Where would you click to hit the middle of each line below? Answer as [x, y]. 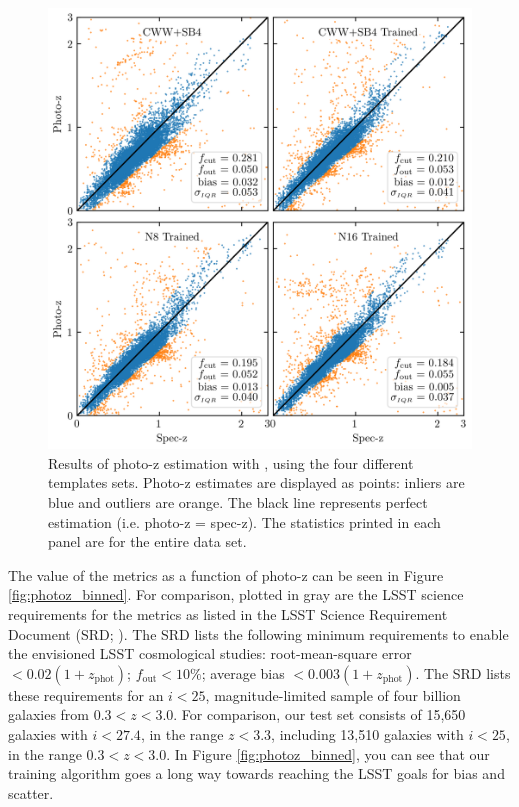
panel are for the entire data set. [147, 541]
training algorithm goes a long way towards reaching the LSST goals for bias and [256, 773]
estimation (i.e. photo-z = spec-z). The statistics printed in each [244, 521]
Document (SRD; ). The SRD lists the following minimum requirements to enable [258, 633]
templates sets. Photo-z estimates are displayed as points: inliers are [256, 482]
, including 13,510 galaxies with [367, 733]
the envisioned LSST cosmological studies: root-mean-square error [210, 653]
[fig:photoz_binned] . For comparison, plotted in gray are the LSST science [236, 594]
